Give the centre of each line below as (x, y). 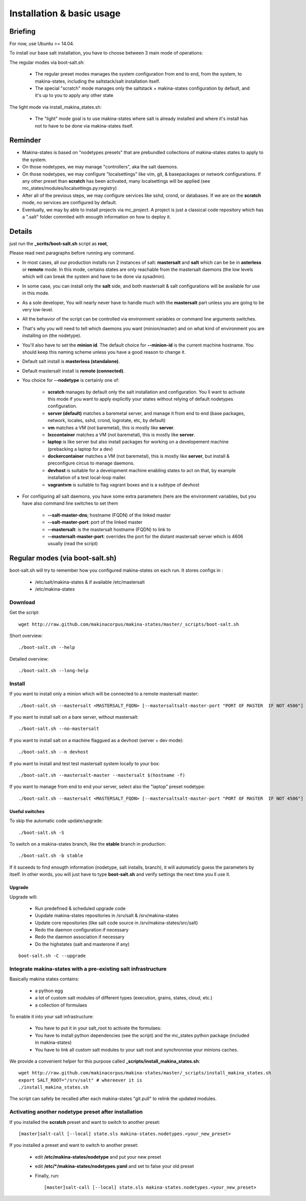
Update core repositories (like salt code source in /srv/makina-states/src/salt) (117, 923)
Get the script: (24, 612)
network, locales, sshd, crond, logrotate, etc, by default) (107, 421)
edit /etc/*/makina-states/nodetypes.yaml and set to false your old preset (114, 1166)
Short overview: (26, 635)
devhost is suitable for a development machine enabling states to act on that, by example (142, 470)
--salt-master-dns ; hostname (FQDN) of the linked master (109, 515)
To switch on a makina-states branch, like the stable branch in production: (87, 844)
